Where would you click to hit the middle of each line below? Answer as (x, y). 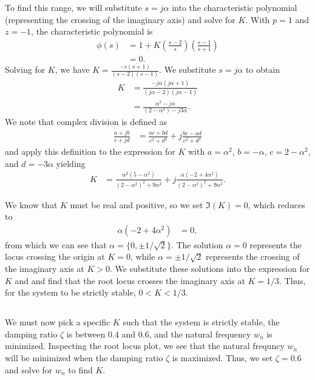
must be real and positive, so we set (137, 204)
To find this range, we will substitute (73, 7)
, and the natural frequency (200, 334)
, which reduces (276, 204)
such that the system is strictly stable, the (201, 322)
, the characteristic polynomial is (92, 31)
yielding (71, 163)
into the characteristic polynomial (235, 7)
